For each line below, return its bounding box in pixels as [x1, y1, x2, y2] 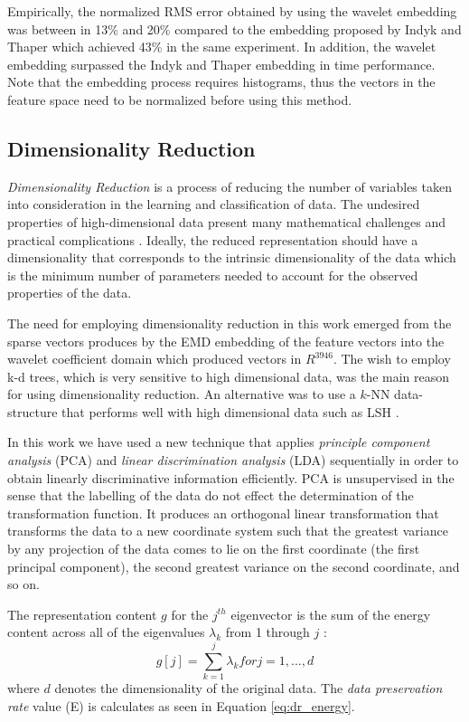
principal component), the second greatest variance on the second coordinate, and [7, 556, 460, 575]
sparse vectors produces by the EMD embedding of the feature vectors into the [7, 331, 445, 350]
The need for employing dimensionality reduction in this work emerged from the [7, 313, 452, 332]
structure [7, 402, 58, 421]
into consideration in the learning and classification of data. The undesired [7, 195, 420, 214]
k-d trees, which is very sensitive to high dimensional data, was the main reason [7, 366, 450, 385]
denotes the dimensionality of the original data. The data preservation [54, 679, 443, 698]
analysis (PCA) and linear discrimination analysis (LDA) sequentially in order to [7, 451, 459, 470]
